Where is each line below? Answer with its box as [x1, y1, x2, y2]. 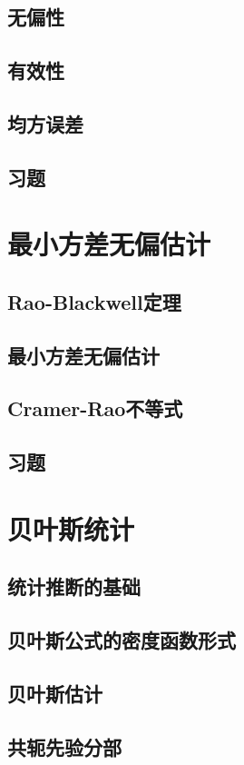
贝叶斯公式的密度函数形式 [7, 626, 236, 654]
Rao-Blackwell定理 [7, 287, 181, 315]
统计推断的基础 [7, 572, 141, 601]
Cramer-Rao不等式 [7, 394, 183, 422]
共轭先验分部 [7, 732, 122, 760]
